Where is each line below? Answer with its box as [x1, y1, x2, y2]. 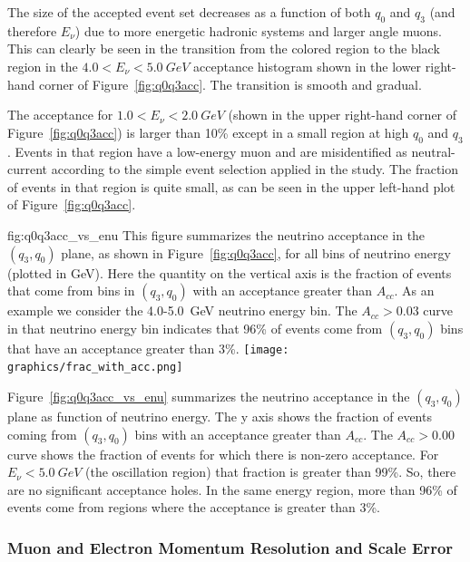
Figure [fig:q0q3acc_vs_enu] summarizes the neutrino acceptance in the [7, 387, 410, 406]
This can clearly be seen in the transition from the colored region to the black [7, 39, 440, 58]
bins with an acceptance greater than [134, 424, 341, 443]
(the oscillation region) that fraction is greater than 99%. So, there [85, 462, 456, 481]
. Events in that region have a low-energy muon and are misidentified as [7, 141, 407, 160]
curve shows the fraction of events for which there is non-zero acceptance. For [7, 444, 439, 463]
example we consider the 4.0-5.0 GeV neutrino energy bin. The [7, 301, 357, 320]
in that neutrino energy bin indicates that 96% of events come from [7, 318, 383, 337]
